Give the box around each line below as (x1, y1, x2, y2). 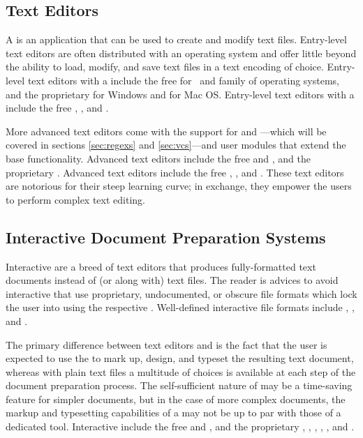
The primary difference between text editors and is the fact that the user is (6, 337, 327, 352)
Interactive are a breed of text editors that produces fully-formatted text (6, 259, 316, 273)
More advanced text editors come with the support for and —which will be (6, 123, 327, 138)
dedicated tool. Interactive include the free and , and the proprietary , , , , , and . (6, 419, 355, 434)
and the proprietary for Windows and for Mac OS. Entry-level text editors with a (6, 86, 355, 101)
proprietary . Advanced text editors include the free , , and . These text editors (6, 165, 344, 179)
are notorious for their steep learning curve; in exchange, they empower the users (6, 179, 352, 193)
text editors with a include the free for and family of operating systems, (27, 73, 340, 87)
